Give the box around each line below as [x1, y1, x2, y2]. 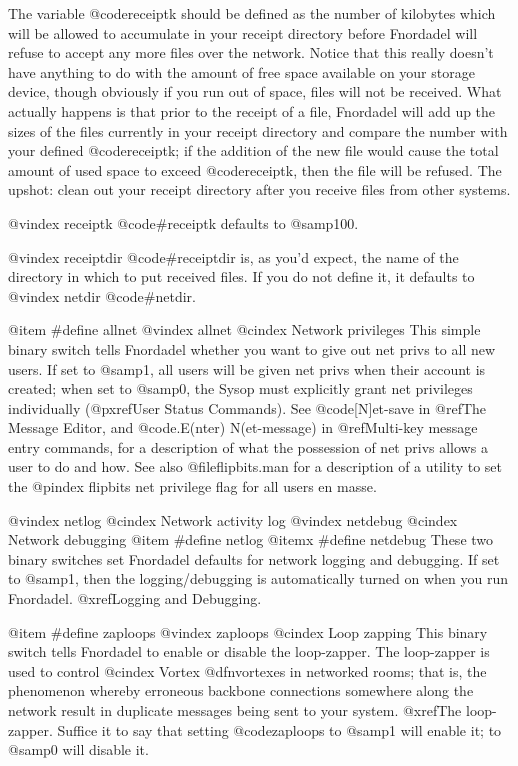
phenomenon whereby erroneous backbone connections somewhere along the [8, 680, 474, 701]
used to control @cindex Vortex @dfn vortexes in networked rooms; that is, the [8, 660, 487, 681]
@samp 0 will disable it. [8, 739, 149, 760]
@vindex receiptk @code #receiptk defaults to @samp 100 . [8, 212, 359, 233]
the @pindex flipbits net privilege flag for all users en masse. [8, 476, 377, 497]
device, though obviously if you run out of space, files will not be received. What [8, 81, 502, 102]
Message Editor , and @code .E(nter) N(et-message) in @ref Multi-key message [8, 417, 478, 438]
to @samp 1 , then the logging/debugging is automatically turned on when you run [8, 568, 509, 589]
